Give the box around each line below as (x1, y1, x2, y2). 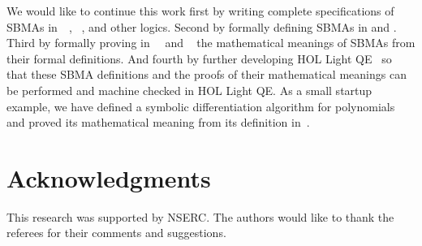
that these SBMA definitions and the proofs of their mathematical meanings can (6, 66, 407, 83)
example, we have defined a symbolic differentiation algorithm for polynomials (6, 97, 395, 114)
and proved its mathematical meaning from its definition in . (6, 114, 310, 131)
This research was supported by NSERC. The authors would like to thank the (6, 208, 394, 225)
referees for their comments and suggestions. (6, 224, 226, 241)
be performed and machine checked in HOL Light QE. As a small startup (6, 81, 372, 98)
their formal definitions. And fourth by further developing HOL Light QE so (6, 50, 392, 67)
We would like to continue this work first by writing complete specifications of (6, 2, 394, 19)
